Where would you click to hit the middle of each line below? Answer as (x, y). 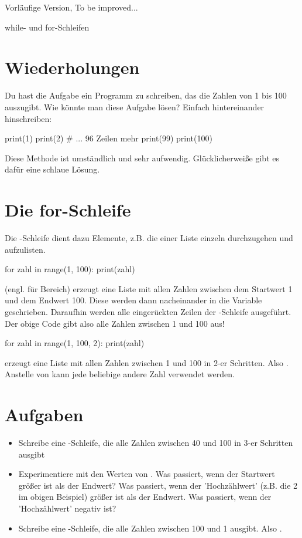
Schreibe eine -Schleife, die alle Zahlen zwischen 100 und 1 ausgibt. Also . (150, 528)
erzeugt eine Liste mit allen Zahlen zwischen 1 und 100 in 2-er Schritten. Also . (147, 362)
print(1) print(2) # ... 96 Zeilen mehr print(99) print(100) (109, 138)
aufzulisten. (25, 249)
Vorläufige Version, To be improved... (71, 7)
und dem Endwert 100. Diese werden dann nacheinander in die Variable (133, 300)
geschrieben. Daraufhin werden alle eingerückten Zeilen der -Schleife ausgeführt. (148, 311)
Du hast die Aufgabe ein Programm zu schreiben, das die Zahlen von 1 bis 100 (146, 95)
